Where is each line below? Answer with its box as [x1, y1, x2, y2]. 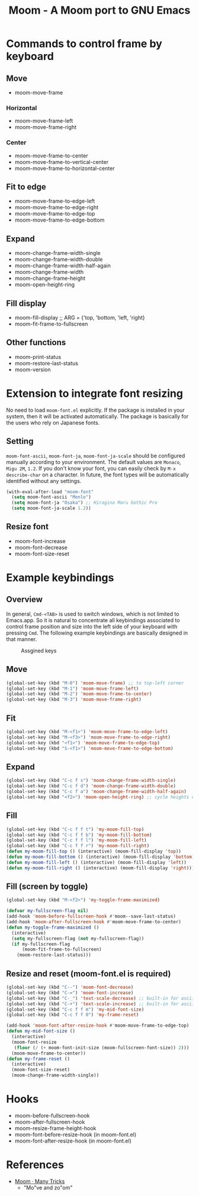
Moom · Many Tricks [14, 1178, 65, 1185]
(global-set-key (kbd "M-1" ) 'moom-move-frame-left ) [6, 686, 139, 692]
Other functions [6, 337, 66, 348]
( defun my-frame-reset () [6, 1056, 70, 1062]
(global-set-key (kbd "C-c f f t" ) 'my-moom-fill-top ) [6, 826, 145, 832]
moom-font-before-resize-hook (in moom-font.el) [14, 1131, 137, 1138]
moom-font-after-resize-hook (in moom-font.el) [14, 1137, 132, 1144]
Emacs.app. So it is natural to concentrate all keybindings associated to [6, 616, 180, 624]
